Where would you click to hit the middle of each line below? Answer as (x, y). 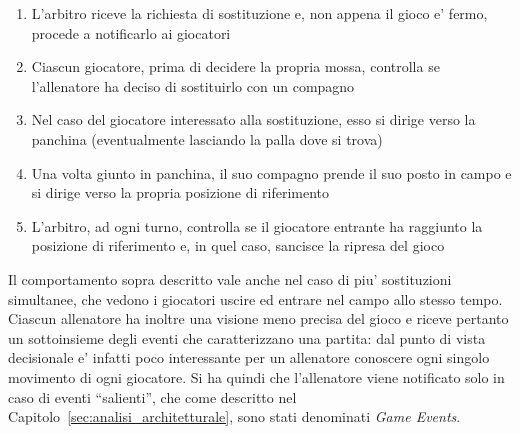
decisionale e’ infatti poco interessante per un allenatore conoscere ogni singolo (249, 357)
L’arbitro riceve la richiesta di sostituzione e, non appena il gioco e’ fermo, (259, 13)
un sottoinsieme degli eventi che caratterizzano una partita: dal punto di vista (247, 337)
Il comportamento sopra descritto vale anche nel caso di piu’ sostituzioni (230, 278)
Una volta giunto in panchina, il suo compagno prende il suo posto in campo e (271, 172)
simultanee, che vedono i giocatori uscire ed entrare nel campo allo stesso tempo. (255, 298)
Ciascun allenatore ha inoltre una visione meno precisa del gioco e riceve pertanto (258, 318)
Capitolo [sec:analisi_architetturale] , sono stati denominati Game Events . (234, 416)
